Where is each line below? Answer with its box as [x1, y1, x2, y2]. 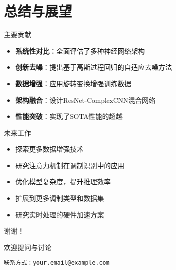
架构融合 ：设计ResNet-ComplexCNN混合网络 [15, 95, 156, 105]
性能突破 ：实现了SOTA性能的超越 [15, 111, 123, 121]
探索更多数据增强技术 [15, 144, 84, 154]
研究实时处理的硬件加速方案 [15, 209, 104, 219]
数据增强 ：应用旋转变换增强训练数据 [15, 78, 131, 88]
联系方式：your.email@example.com [4, 259, 109, 267]
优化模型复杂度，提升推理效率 [15, 176, 111, 187]
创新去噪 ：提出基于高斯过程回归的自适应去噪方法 [15, 62, 172, 72]
